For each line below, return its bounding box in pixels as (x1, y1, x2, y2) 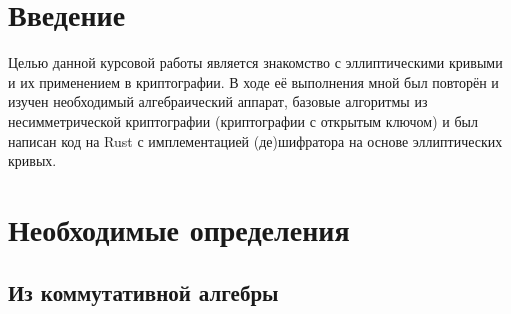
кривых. (8, 150, 57, 171)
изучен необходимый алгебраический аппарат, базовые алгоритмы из (8, 91, 428, 112)
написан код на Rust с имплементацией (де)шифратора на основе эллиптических (8, 130, 503, 151)
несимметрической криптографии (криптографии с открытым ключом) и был (8, 110, 478, 131)
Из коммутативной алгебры (8, 277, 279, 308)
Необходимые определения (8, 208, 350, 249)
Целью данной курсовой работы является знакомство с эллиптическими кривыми (8, 52, 503, 73)
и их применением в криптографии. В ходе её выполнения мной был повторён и (8, 71, 499, 92)
